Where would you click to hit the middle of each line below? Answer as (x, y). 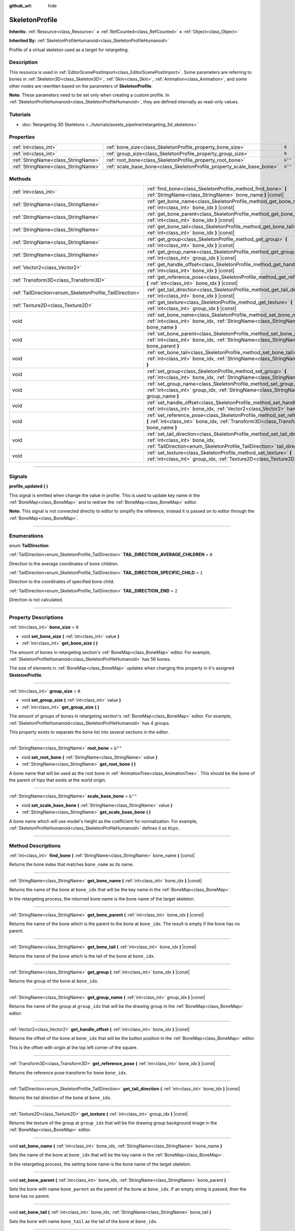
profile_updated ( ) (29, 486)
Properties (22, 137)
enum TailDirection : (29, 545)
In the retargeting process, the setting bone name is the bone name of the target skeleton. (100, 1164)
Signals (18, 476)
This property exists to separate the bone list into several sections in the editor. (89, 732)
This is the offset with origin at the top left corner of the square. (73, 1047)
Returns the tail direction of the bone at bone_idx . (60, 1098)
